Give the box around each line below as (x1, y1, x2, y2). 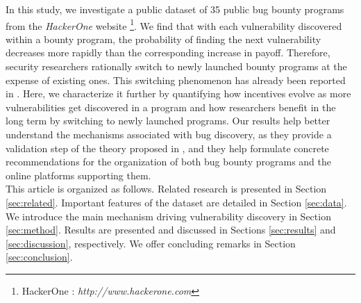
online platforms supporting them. (6, 167, 151, 182)
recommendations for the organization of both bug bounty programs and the (6, 154, 332, 169)
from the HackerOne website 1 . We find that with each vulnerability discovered (6, 16, 342, 33)
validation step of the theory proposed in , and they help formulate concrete (6, 140, 329, 155)
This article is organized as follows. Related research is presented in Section (6, 181, 327, 196)
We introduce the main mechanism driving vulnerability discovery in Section (6, 208, 331, 223)
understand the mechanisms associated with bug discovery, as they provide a (6, 127, 332, 141)
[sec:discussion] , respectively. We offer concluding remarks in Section (6, 236, 296, 250)
